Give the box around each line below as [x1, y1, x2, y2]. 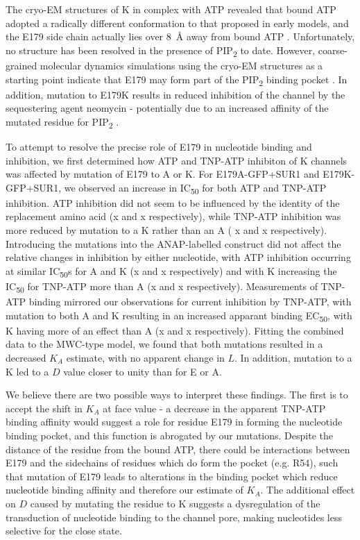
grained [6, 58, 37, 72]
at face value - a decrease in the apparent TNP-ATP [103, 400, 326, 415]
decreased [6, 350, 46, 364]
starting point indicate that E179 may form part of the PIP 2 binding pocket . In [6, 71, 348, 88]
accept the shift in [6, 400, 83, 415]
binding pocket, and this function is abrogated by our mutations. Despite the [6, 428, 333, 442]
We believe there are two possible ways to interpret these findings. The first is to [6, 387, 348, 402]
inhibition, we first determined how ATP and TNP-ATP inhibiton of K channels [6, 153, 348, 167]
